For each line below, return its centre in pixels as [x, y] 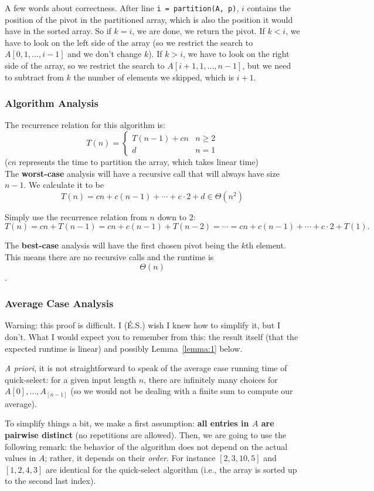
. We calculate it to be [64, 185]
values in [21, 458]
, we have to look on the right [236, 54]
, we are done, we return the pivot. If [198, 31]
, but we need [267, 65]
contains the [269, 8]
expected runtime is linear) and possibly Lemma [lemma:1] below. [124, 348]
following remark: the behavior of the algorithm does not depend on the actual [146, 446]
